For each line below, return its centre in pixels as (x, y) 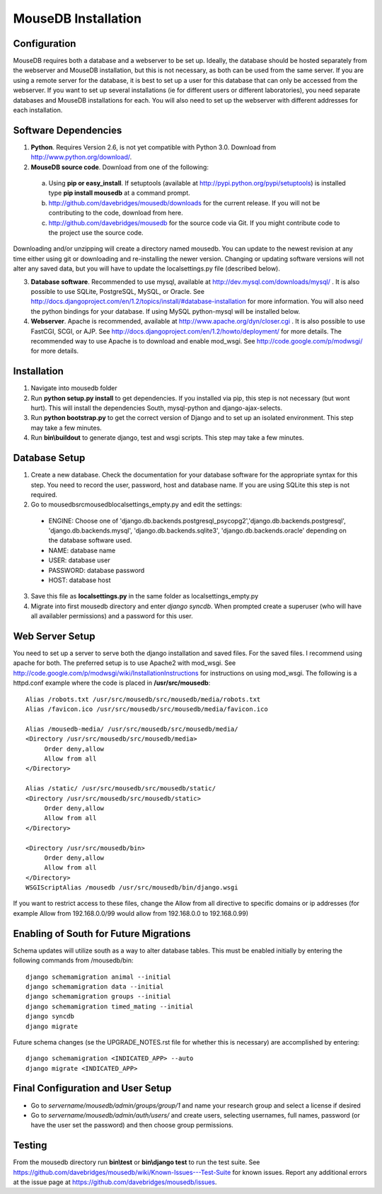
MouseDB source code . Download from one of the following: (120, 167)
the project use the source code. (96, 233)
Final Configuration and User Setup (92, 1088)
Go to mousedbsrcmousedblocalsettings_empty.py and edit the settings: (137, 505)
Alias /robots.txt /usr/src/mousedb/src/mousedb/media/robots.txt (143, 699)
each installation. (38, 110)
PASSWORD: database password (97, 570)
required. (44, 494)
